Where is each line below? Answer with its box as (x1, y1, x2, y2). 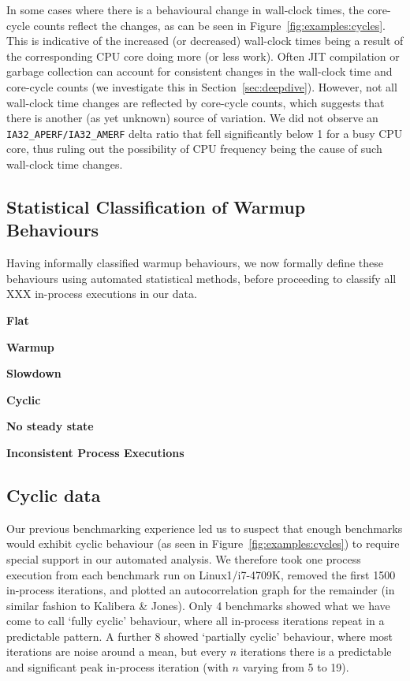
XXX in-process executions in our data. (6, 285, 197, 302)
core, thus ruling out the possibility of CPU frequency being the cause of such (6, 140, 382, 157)
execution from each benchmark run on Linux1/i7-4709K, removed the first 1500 (6, 566, 396, 582)
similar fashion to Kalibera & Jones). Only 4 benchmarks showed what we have (6, 597, 390, 613)
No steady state (6, 418, 94, 434)
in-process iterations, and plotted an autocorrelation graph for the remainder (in (6, 582, 395, 598)
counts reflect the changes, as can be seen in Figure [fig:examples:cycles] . (33, 17, 386, 33)
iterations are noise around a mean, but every (6, 643, 227, 660)
